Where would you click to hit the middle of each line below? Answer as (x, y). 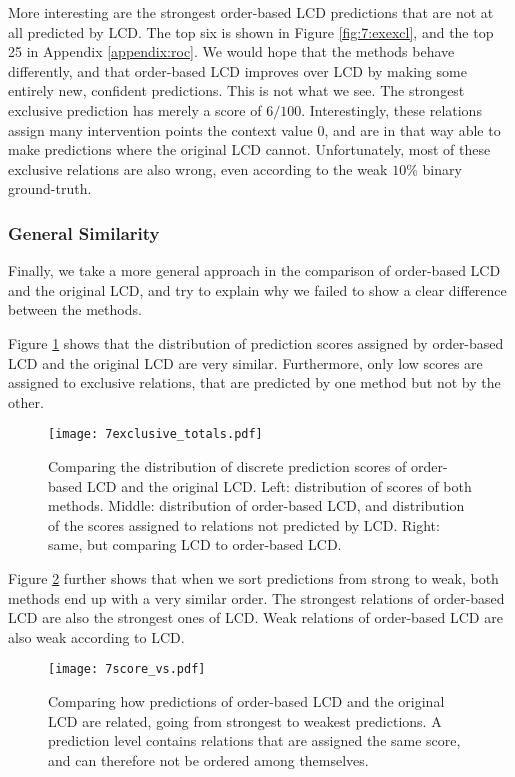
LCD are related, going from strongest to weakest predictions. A (245, 720)
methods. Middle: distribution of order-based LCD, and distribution (256, 505)
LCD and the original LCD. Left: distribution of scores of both (279, 485)
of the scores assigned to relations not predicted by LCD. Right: (244, 524)
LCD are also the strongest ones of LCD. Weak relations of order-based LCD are (255, 617)
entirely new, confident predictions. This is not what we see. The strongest (236, 90)
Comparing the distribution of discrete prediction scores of (227, 465)
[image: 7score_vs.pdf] (127, 669)
